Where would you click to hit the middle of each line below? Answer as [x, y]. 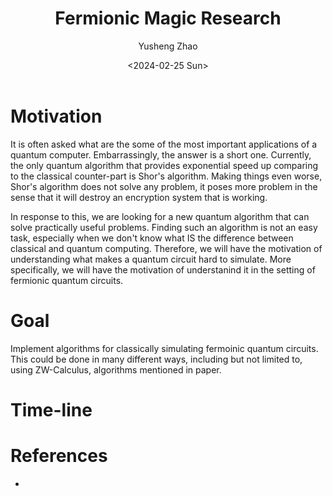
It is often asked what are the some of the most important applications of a [164, 144]
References [59, 456]
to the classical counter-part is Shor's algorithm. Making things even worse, [166, 176]
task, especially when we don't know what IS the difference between [152, 238]
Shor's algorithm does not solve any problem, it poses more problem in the [164, 186]
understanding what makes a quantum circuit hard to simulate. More [151, 259]
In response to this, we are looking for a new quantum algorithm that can [160, 216]
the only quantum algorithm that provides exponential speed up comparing [164, 165]
